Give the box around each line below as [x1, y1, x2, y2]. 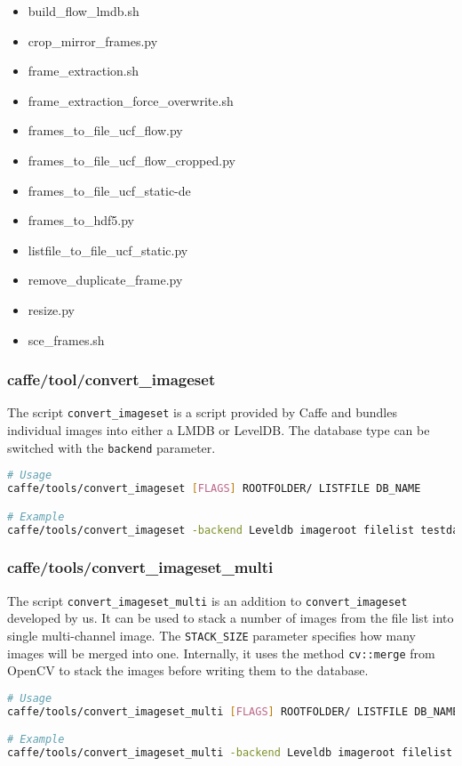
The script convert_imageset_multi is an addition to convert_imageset [7, 591, 408, 609]
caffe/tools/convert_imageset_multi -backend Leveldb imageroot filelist [7, 746, 453, 760]
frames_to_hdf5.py [28, 211, 134, 230]
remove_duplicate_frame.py [28, 270, 183, 289]
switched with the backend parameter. [7, 438, 216, 456]
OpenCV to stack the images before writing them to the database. [7, 661, 369, 680]
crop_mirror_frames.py [28, 31, 158, 50]
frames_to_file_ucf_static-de [28, 181, 191, 199]
